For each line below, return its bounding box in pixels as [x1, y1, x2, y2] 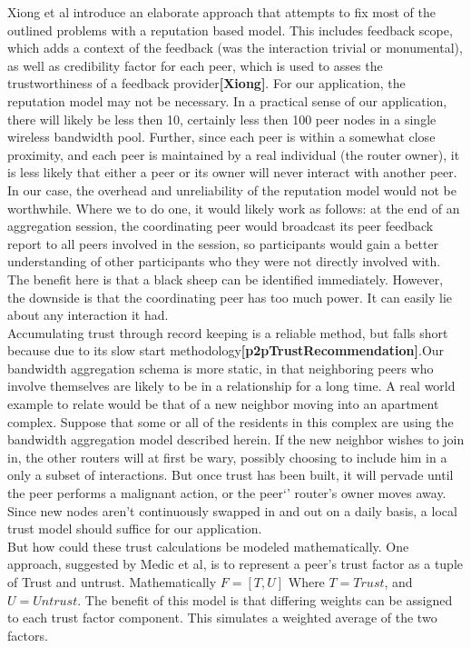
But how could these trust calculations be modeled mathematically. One [7, 536, 409, 555]
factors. [7, 625, 48, 644]
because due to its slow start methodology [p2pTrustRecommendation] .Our [7, 341, 445, 360]
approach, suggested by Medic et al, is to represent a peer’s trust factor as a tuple [7, 554, 464, 573]
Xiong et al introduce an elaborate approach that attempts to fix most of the [7, 3, 436, 21]
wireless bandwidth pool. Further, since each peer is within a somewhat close [7, 127, 436, 146]
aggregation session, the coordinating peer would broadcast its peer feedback [7, 216, 434, 235]
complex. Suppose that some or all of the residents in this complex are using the [7, 412, 454, 431]
